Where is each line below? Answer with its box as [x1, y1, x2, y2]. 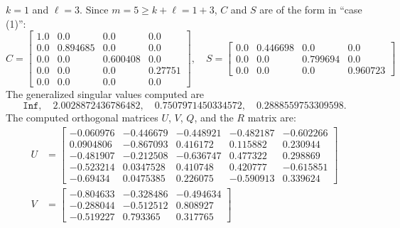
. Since [80, 2, 109, 16]
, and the [194, 109, 234, 124]
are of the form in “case [259, 2, 362, 16]
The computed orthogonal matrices [6, 109, 158, 124]
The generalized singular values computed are [6, 87, 205, 102]
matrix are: [247, 109, 296, 124]
